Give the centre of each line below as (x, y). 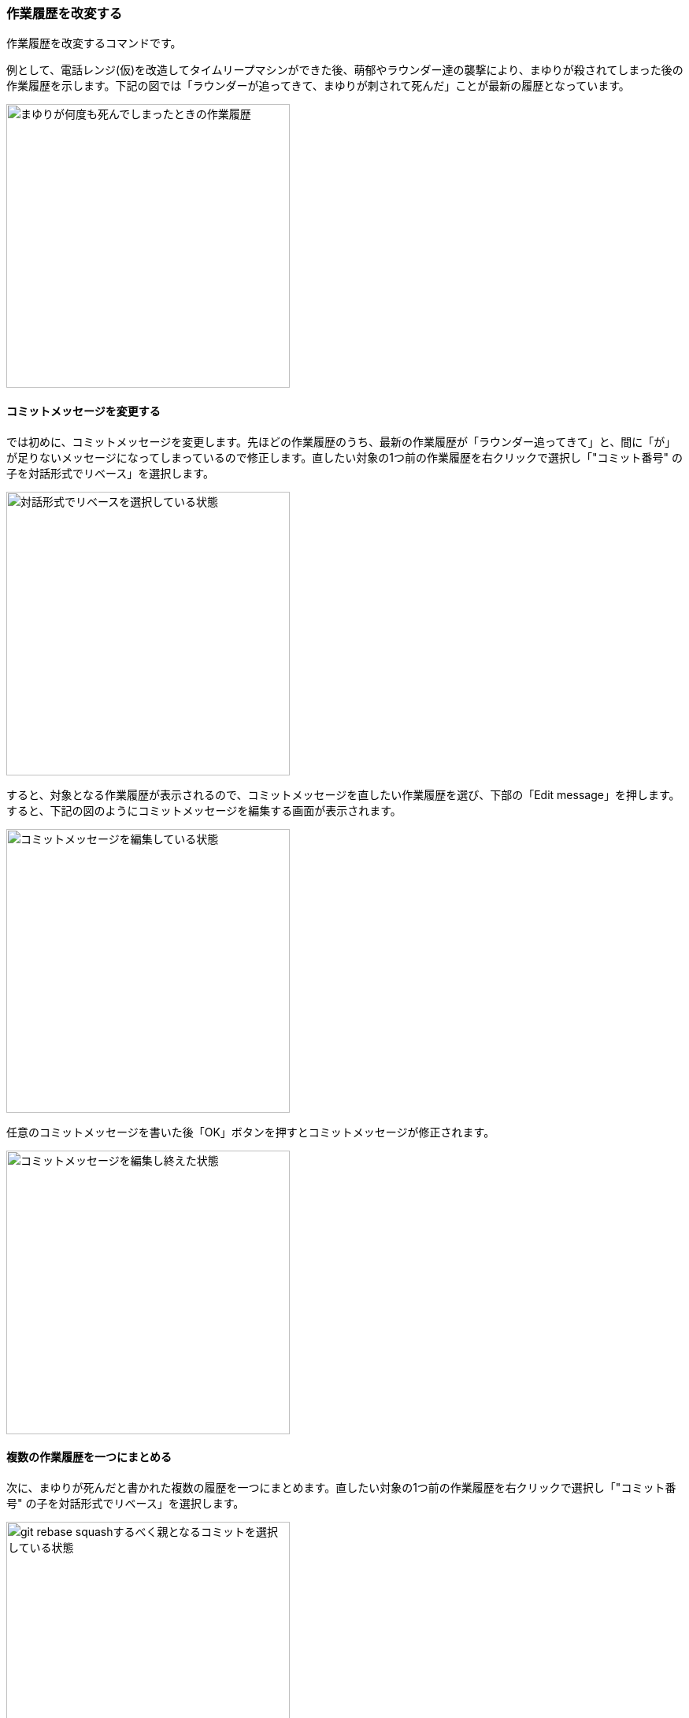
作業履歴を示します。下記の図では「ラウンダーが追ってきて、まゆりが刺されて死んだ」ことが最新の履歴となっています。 (318, 86)
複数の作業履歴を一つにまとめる (89, 1457)
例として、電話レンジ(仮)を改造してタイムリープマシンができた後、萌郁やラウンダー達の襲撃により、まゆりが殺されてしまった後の (345, 70)
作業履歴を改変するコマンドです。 (94, 43)
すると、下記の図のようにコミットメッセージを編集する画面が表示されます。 (204, 810)
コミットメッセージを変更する (83, 411)
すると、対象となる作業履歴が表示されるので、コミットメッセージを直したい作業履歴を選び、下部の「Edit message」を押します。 (343, 794)
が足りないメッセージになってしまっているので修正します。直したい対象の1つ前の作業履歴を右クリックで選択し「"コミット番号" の (345, 457)
